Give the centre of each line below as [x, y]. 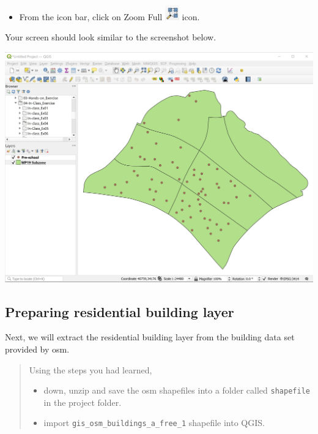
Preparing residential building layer [120, 311]
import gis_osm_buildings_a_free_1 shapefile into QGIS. [154, 423]
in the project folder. [83, 402]
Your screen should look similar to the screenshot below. [111, 37]
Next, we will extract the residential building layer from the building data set [150, 337]
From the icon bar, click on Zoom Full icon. [109, 16]
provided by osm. [37, 349]
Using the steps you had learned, [91, 369]
